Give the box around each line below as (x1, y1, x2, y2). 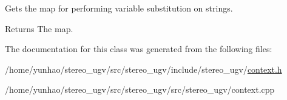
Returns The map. (5, 22, 73, 35)
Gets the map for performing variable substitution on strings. (5, 2, 233, 14)
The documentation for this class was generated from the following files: (5, 42, 272, 55)
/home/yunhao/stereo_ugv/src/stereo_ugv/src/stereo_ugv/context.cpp (5, 83, 275, 96)
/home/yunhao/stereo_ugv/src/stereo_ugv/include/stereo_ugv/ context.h (5, 62, 282, 75)
